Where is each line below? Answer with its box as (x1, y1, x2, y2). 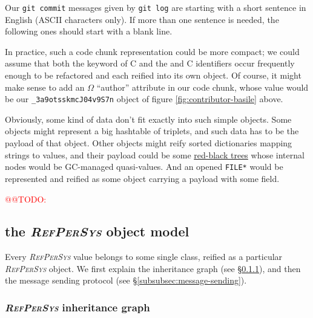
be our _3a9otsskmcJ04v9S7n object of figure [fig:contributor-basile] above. (5, 92, 283, 105)
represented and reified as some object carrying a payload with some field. (5, 172, 280, 184)
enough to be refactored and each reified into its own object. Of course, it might (5, 69, 301, 82)
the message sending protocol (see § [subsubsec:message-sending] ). (5, 274, 247, 287)
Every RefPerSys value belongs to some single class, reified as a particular (5, 250, 283, 263)
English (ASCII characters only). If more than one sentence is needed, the (5, 13, 279, 25)
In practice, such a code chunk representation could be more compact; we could (5, 45, 300, 57)
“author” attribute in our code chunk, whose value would (96, 80, 309, 93)
